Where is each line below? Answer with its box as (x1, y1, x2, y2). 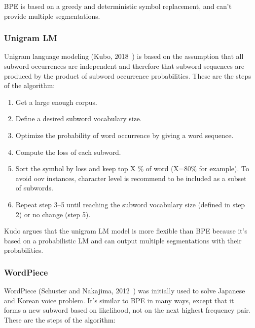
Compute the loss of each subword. (15, 146, 121, 157)
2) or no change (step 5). (15, 209, 91, 219)
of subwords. (15, 183, 53, 193)
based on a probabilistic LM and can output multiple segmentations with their (4, 235, 242, 245)
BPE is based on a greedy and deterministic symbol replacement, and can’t (4, 1, 232, 11)
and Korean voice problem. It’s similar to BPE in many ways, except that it (4, 295, 234, 305)
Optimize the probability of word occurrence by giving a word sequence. (15, 130, 234, 140)
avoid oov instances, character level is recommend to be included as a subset (15, 173, 247, 183)
